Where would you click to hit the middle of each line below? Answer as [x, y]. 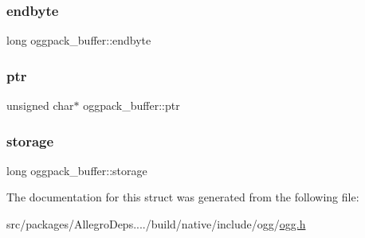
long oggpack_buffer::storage [77, 170]
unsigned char [40, 105]
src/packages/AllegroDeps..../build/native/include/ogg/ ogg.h [156, 224]
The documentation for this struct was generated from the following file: [183, 197]
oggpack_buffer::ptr [131, 105]
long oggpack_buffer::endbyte [79, 40]
